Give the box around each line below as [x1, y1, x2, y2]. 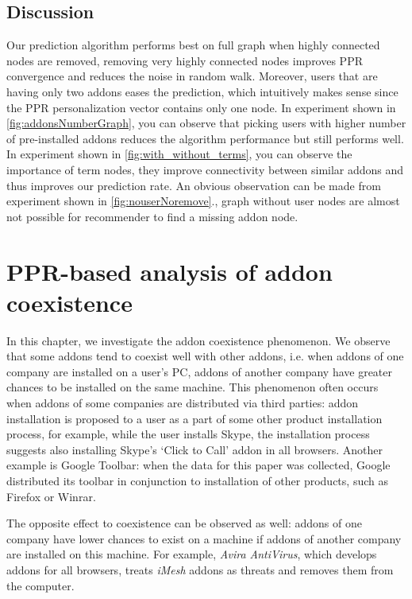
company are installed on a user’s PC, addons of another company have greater [6, 363, 393, 379]
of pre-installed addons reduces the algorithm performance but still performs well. [6, 130, 404, 146]
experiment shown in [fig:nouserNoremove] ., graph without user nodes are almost [6, 193, 400, 209]
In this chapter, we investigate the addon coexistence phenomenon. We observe [6, 332, 391, 348]
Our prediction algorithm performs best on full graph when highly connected [6, 37, 380, 53]
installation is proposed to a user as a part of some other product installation [6, 410, 383, 426]
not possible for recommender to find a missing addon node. [6, 208, 298, 224]
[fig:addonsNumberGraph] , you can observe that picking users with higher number [6, 115, 406, 131]
